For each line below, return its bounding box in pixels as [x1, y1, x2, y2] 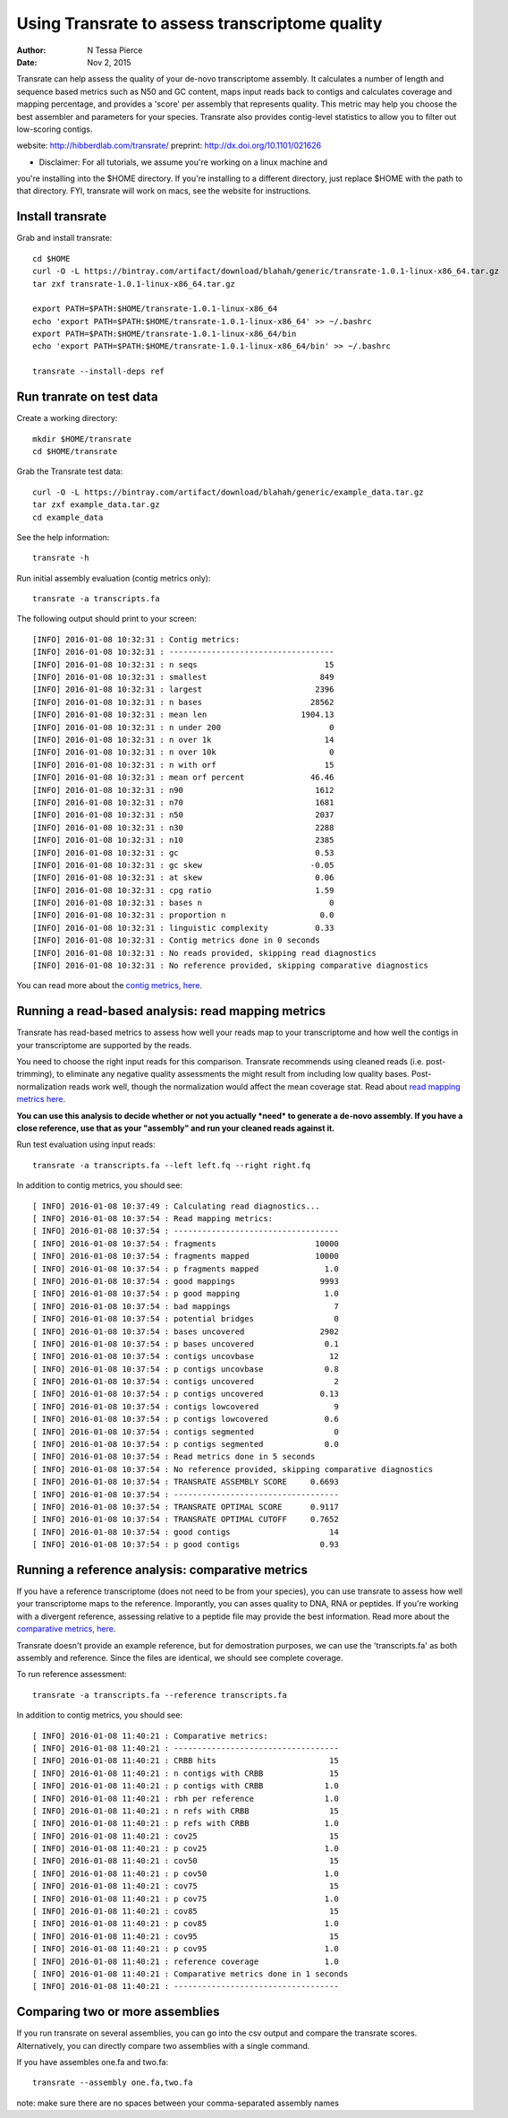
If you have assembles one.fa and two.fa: [16, 2057, 169, 2068]
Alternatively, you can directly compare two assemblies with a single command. [16, 2040, 310, 2051]
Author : [16, 45, 47, 56]
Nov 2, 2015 [87, 56, 131, 67]
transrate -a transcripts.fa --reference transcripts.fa [32, 1690, 288, 1700]
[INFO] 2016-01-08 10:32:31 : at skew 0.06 [32, 873, 334, 882]
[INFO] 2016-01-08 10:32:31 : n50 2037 [32, 810, 334, 820]
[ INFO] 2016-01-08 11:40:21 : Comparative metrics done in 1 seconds [32, 1969, 349, 1979]
